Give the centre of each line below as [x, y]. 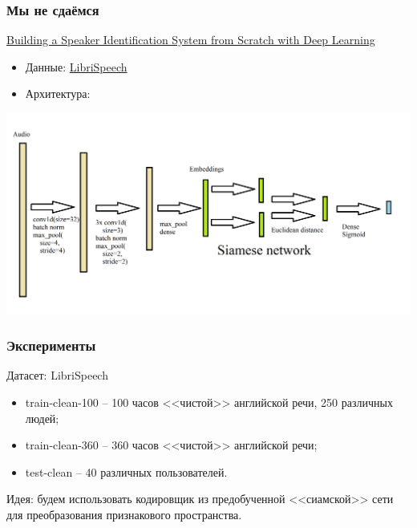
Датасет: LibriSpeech [57, 375]
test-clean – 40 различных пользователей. [126, 471]
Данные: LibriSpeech [76, 66]
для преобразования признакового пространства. [124, 514]
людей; [42, 418]
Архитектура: [58, 93]
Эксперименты [51, 345]
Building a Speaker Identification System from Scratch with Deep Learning [191, 40]
